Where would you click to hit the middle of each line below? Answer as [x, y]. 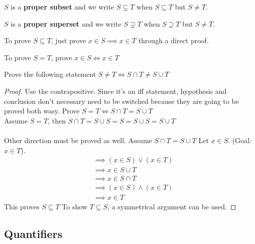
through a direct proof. [173, 40]
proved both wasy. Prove [42, 111]
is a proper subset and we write [62, 7]
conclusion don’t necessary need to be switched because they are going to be [121, 101]
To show [75, 207]
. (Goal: [240, 140]
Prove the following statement [50, 74]
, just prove [69, 40]
